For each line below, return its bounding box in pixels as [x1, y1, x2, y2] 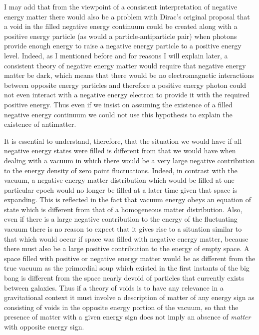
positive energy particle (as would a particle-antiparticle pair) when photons [4, 30, 237, 41]
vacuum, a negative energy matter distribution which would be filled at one [4, 175, 235, 185]
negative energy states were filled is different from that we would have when [4, 145, 236, 156]
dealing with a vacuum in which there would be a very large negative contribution [4, 155, 255, 165]
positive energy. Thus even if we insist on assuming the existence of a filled [4, 99, 233, 109]
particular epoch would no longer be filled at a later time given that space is [4, 184, 238, 195]
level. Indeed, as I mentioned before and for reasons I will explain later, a [4, 50, 228, 60]
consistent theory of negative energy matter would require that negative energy [4, 60, 246, 70]
